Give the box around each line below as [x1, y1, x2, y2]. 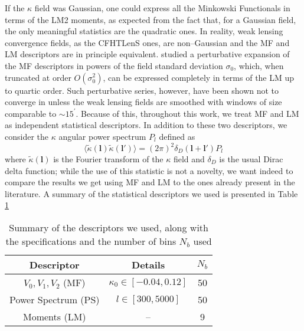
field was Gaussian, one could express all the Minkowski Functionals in [34, 2, 290, 14]
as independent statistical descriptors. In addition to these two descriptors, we [5, 119, 287, 131]
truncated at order [5, 71, 71, 83]
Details [132, 258, 165, 271]
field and [173, 153, 205, 165]
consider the [5, 130, 49, 142]
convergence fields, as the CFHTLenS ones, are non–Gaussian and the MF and [5, 36, 290, 48]
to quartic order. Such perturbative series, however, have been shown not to [5, 84, 279, 96]
